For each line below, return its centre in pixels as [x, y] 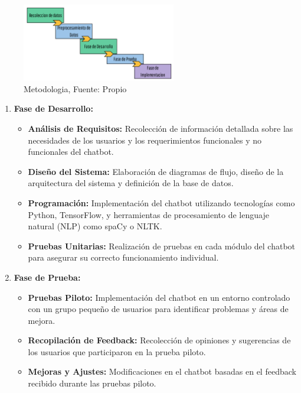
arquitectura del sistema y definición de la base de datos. [131, 183]
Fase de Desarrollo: [53, 108]
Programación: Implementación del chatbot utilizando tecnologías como [161, 202]
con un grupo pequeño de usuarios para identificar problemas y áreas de [158, 309]
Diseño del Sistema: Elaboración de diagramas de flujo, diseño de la [156, 171]
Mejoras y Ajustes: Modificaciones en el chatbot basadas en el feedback [162, 371]
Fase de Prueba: [47, 277]
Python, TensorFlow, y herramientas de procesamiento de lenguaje [148, 214]
